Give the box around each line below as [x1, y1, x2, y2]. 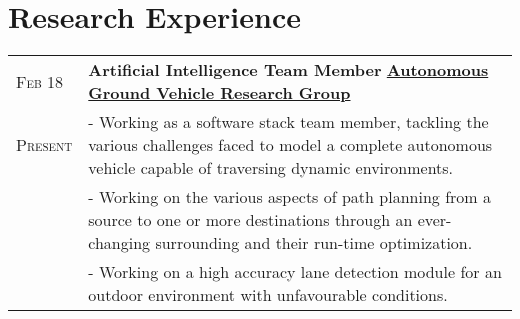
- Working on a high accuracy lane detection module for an [88, 260, 502, 284]
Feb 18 [16, 69, 64, 93]
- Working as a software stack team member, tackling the [88, 110, 489, 134]
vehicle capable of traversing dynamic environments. [88, 156, 454, 180]
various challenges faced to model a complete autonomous [88, 133, 493, 157]
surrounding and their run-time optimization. [155, 231, 473, 255]
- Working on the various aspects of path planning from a [88, 185, 491, 209]
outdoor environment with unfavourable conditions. [88, 283, 448, 307]
